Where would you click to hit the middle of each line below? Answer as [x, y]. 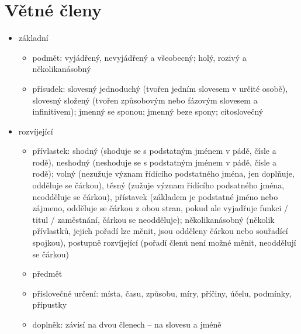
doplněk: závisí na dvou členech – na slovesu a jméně [127, 324]
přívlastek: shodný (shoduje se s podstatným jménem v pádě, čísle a [154, 151]
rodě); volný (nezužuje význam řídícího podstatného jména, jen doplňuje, [163, 173]
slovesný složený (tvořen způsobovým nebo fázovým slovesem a [145, 100]
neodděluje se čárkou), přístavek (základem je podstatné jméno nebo [155, 196]
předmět [47, 273]
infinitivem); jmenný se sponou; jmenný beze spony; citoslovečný [148, 111]
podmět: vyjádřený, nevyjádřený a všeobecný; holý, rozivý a [139, 57]
